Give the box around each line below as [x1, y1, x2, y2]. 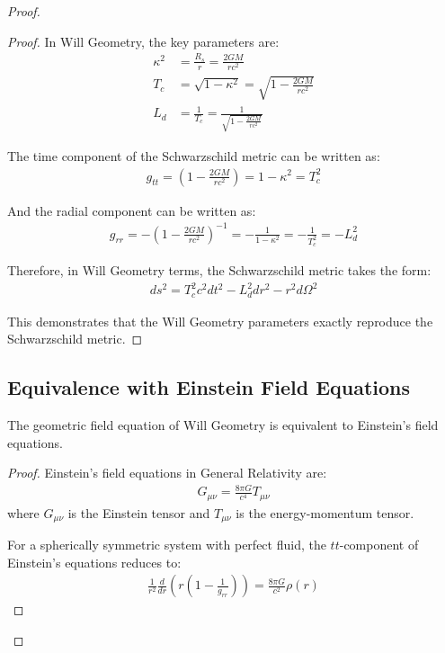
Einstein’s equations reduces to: [7, 552, 182, 571]
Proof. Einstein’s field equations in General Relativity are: [7, 463, 327, 482]
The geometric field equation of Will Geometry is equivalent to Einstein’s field [7, 415, 439, 434]
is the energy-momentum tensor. [236, 503, 414, 522]
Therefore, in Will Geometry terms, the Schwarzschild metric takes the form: [7, 260, 432, 279]
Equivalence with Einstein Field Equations [7, 373, 411, 401]
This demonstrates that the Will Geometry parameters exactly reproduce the [7, 311, 433, 330]
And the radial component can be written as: [7, 201, 256, 219]
